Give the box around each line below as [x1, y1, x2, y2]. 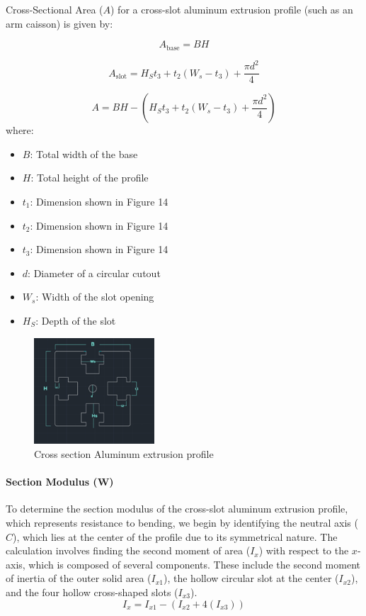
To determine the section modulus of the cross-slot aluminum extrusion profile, [6, 501, 348, 516]
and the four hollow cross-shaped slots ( [6, 584, 178, 599]
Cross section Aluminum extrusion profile [34, 446, 214, 461]
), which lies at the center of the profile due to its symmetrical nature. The [13, 529, 338, 544]
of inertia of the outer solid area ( [6, 571, 151, 586]
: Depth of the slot [35, 313, 116, 327]
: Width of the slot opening [35, 289, 154, 304]
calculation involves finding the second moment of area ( [6, 543, 251, 558]
